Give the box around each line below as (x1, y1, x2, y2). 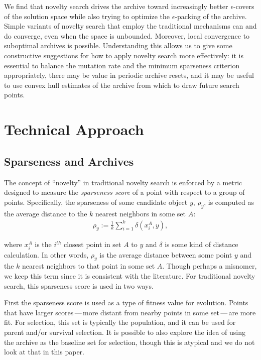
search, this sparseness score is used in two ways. (4, 280, 154, 291)
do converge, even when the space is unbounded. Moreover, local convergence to (4, 30, 250, 41)
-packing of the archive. (175, 11, 247, 21)
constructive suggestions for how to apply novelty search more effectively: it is (4, 50, 243, 60)
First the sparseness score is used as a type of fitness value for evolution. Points (4, 297, 248, 308)
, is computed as (204, 196, 254, 207)
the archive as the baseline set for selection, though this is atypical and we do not (4, 336, 255, 347)
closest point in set (63, 239, 121, 250)
